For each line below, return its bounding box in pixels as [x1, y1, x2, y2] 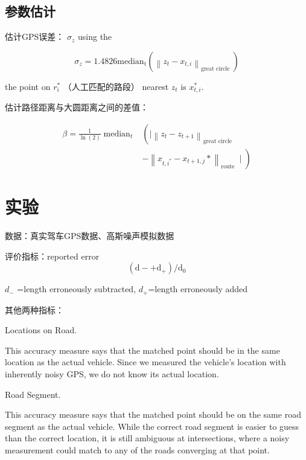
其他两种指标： [5, 303, 64, 316]
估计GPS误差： [5, 30, 65, 43]
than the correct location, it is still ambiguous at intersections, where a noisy [5, 432, 290, 444]
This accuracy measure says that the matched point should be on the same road [5, 408, 301, 421]
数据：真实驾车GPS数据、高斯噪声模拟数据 [5, 229, 174, 242]
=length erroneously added [148, 283, 248, 295]
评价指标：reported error [5, 249, 100, 262]
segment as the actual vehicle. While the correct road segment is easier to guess [5, 420, 299, 432]
